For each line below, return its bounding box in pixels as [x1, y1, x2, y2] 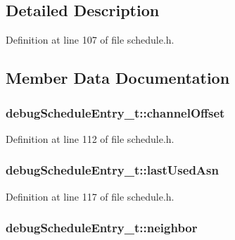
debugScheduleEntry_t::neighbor [6, 219, 198, 236]
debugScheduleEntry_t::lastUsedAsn [6, 161, 219, 179]
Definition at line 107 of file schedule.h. [6, 32, 174, 47]
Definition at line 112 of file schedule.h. [6, 131, 174, 146]
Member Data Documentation [6, 67, 230, 89]
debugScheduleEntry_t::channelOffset [6, 103, 225, 121]
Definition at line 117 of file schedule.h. [6, 189, 174, 203]
